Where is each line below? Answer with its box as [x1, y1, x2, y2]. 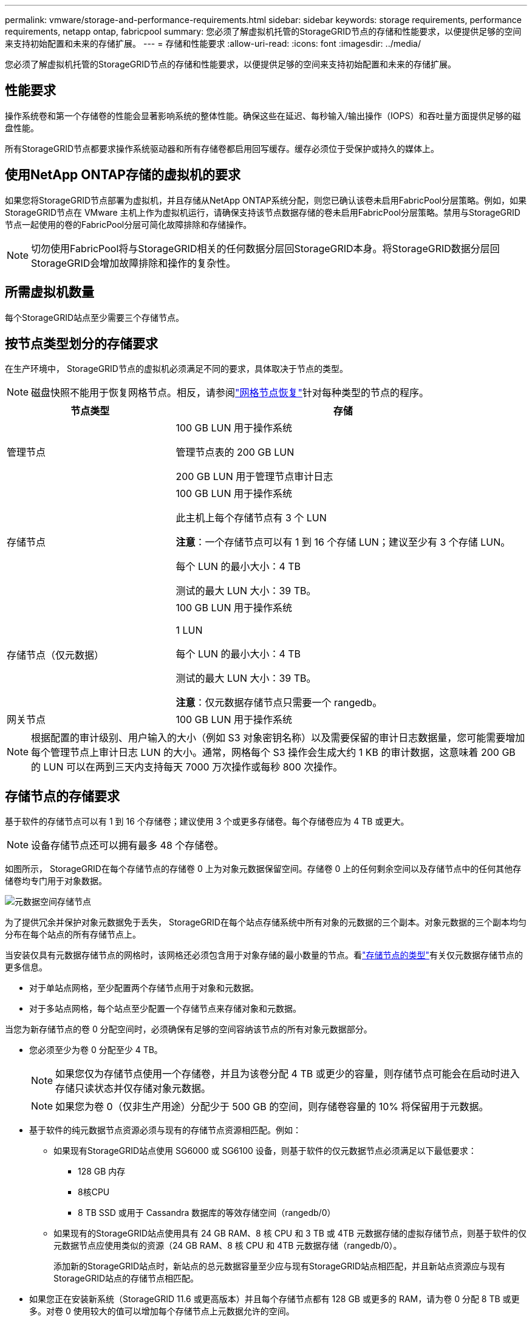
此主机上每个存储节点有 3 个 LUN [176, 512, 327, 524]
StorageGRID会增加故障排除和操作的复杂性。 [31, 256, 236, 269]
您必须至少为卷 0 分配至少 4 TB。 [29, 1045, 163, 1055]
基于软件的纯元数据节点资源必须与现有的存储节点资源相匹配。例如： [29, 1125, 301, 1136]
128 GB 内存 [78, 1166, 126, 1177]
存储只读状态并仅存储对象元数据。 [55, 1082, 211, 1095]
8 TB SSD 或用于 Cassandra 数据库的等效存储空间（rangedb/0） [78, 1207, 336, 1218]
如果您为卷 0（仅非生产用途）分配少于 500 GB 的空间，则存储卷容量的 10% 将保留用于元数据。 [55, 1100, 489, 1113]
